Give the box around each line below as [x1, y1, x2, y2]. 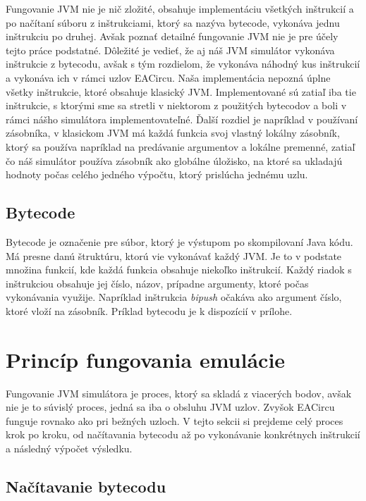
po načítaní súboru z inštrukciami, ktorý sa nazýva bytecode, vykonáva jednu [6, 15, 340, 30]
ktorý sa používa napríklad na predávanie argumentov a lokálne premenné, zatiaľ [6, 139, 355, 154]
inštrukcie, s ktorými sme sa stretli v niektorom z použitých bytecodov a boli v [6, 98, 347, 113]
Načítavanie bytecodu [6, 475, 166, 497]
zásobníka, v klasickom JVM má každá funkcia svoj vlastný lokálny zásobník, [6, 125, 340, 140]
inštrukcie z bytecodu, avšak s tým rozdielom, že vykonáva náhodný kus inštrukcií [6, 56, 360, 71]
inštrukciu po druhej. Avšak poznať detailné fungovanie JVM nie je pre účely [6, 29, 338, 44]
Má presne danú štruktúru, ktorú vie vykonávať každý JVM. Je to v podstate [6, 248, 342, 263]
